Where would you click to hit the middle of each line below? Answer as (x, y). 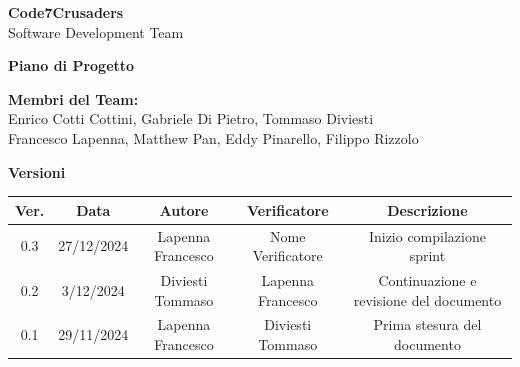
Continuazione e (427, 279)
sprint (427, 255)
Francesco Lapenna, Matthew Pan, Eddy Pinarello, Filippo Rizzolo (213, 137)
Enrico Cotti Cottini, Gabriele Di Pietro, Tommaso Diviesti (191, 118)
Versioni (37, 171)
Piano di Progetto (71, 65)
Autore (184, 209)
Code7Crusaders (66, 12)
